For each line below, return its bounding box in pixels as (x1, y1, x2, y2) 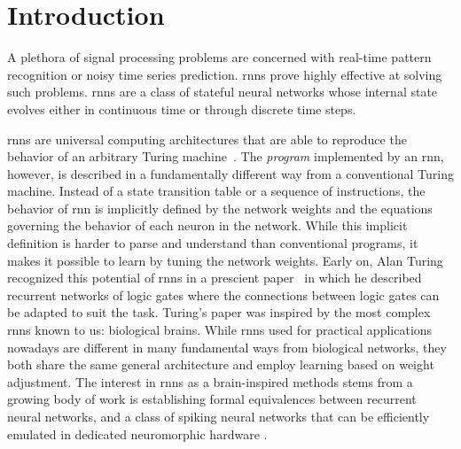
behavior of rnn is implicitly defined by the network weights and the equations (7, 198, 433, 217)
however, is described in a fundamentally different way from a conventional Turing (7, 164, 454, 182)
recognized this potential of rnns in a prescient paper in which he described (7, 268, 422, 287)
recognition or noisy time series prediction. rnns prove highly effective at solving (7, 65, 442, 83)
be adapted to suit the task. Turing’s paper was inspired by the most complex (7, 303, 431, 321)
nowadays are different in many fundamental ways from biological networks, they (7, 337, 447, 356)
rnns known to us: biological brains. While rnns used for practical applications (7, 321, 433, 339)
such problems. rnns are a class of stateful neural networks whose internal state (7, 82, 438, 101)
